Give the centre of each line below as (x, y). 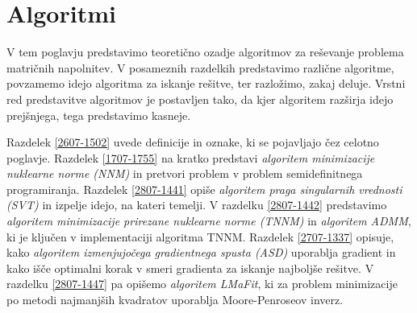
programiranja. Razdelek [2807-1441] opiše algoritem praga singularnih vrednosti (204, 189)
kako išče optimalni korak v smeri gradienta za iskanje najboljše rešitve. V (190, 268)
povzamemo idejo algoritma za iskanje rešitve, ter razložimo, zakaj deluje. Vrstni (206, 83)
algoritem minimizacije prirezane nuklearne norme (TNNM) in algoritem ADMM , (209, 221)
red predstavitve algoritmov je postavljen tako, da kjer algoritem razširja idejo (200, 99)
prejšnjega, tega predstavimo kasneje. (99, 115)
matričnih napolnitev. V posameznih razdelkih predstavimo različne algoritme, (200, 67)
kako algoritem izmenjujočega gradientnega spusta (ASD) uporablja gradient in (201, 252)
